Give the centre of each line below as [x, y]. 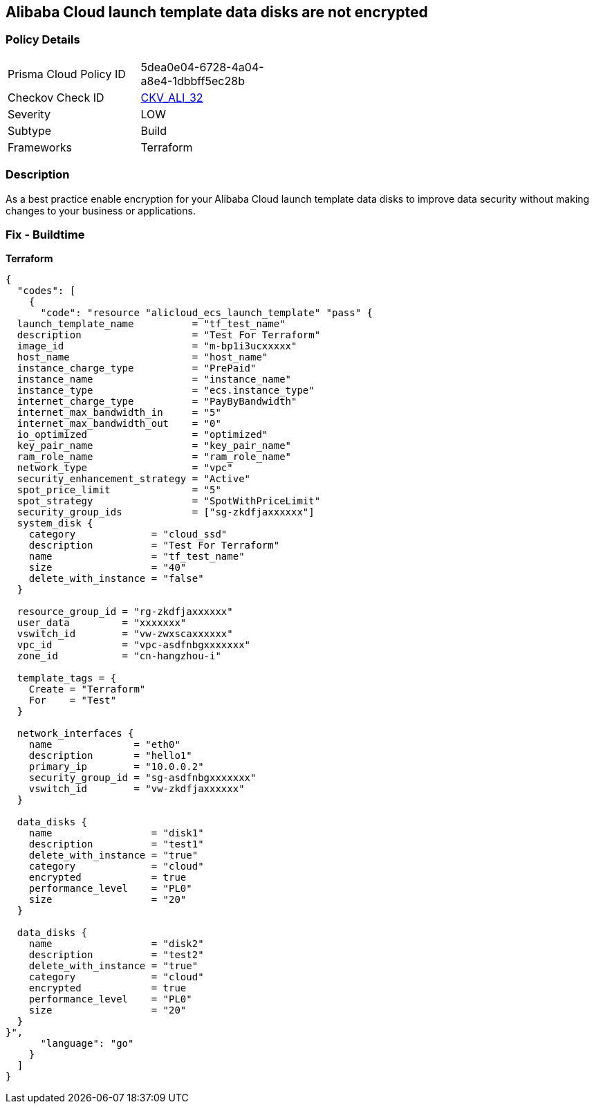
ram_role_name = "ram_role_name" [154, 457]
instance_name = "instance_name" [154, 379]
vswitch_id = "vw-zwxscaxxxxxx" [125, 634]
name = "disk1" [116, 833]
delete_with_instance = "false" [116, 579]
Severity [29, 114]
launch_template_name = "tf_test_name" [151, 324]
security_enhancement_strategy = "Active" [134, 479]
